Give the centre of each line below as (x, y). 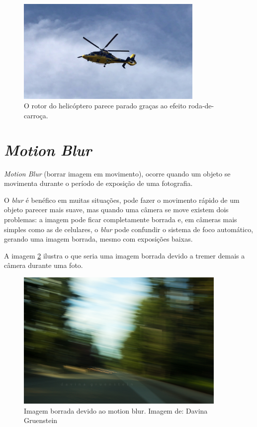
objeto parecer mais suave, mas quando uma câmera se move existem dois (116, 210)
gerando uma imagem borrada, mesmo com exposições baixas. (98, 239)
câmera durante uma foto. (43, 265)
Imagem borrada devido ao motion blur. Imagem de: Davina (116, 410)
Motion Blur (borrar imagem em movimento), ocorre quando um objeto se (117, 173)
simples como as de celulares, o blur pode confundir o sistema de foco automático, (129, 229)
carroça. (36, 115)
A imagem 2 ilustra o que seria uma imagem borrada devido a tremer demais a (125, 255)
